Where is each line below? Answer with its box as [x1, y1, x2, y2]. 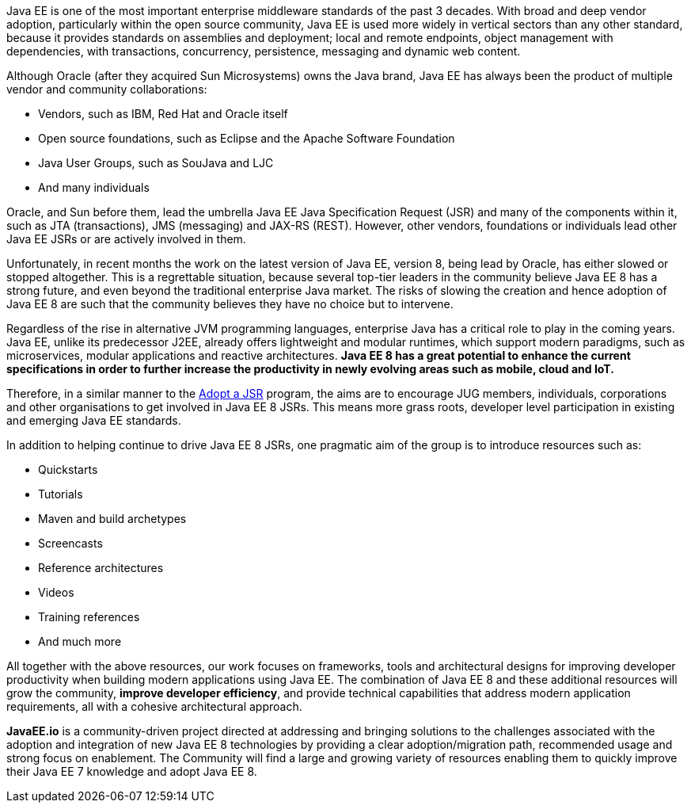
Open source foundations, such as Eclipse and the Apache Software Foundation [38, 132, 455, 145]
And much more [38, 635, 122, 648]
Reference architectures [38, 561, 164, 574]
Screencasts [38, 536, 103, 550]
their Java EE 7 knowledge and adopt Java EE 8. [6, 765, 257, 778]
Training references [38, 610, 140, 624]
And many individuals [38, 181, 150, 194]
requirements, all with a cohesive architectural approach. [6, 700, 302, 713]
